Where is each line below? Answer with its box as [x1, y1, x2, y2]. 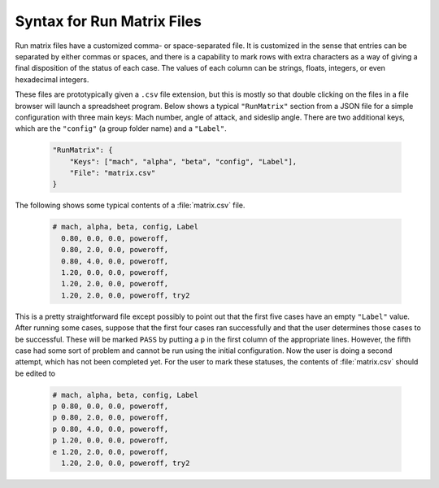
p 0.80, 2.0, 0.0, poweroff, [52, 413, 169, 422]
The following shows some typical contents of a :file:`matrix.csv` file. [15, 200, 246, 211]
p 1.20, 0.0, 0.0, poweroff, [52, 436, 169, 445]
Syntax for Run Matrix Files [15, 12, 202, 30]
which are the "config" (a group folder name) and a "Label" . [15, 124, 227, 133]
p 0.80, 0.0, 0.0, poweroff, [52, 402, 169, 411]
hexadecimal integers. [15, 74, 89, 85]
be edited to [15, 368, 56, 378]
